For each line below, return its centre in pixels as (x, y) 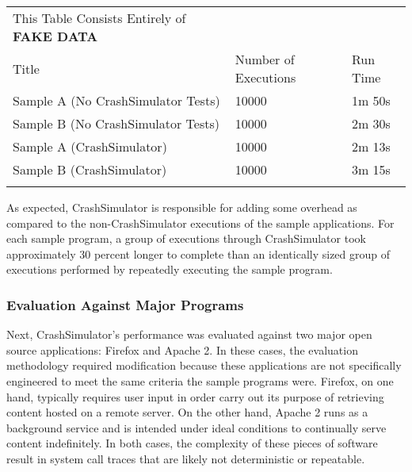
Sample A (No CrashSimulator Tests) (116, 100)
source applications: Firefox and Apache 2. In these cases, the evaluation (182, 349)
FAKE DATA (55, 36)
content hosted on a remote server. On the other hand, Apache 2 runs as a (187, 412)
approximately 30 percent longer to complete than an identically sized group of (198, 253)
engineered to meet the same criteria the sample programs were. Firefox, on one (200, 380)
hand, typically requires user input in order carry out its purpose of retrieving (195, 396)
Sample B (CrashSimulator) (90, 169)
